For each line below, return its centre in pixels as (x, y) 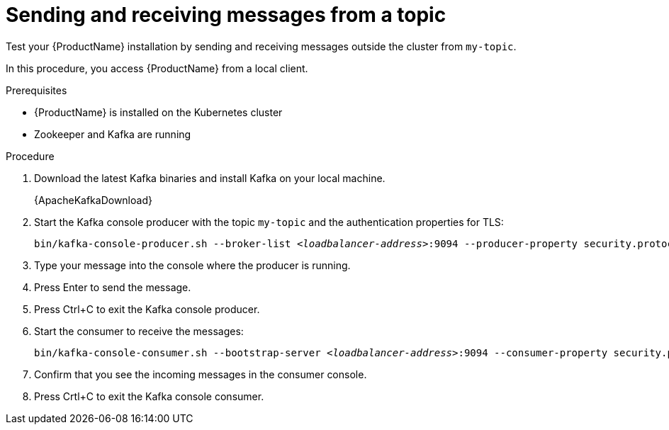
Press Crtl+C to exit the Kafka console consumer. (149, 396)
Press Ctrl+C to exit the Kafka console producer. (147, 309)
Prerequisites (36, 90)
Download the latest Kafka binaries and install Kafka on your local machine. (210, 178)
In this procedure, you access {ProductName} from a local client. (157, 68)
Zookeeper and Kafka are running (113, 134)
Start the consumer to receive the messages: (139, 331)
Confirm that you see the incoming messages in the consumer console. (201, 374)
